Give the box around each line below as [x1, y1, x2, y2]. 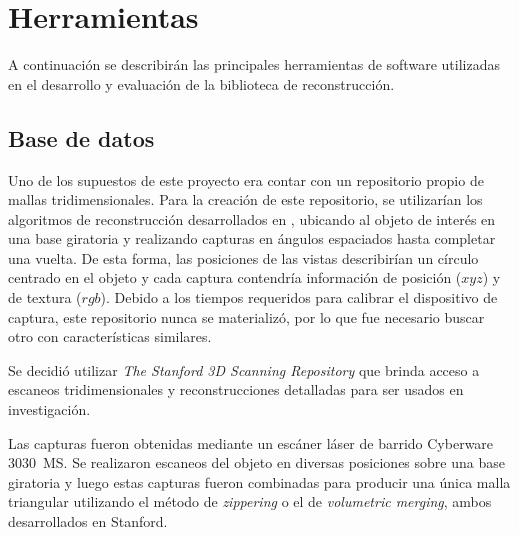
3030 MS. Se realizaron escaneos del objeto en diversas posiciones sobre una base [8, 452, 505, 473]
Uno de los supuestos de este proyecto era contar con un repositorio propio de [8, 169, 484, 190]
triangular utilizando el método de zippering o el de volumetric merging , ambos [8, 491, 492, 512]
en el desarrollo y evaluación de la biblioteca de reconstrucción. [8, 73, 395, 94]
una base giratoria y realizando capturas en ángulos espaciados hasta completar [8, 228, 496, 249]
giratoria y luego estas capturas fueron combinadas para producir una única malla [8, 471, 511, 492]
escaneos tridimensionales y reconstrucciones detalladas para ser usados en [8, 379, 464, 400]
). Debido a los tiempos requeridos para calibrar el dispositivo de [100, 287, 498, 308]
